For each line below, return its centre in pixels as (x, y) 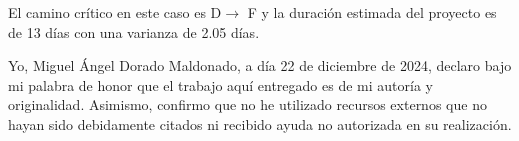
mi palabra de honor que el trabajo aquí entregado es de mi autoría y (220, 84)
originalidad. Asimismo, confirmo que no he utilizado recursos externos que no (247, 104)
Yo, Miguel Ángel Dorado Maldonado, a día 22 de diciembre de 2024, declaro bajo (260, 65)
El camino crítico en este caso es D (115, 12)
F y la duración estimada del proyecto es (372, 12)
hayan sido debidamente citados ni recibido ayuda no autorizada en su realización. (260, 123)
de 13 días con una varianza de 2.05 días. (134, 31)
